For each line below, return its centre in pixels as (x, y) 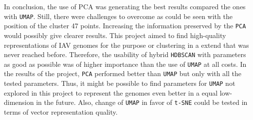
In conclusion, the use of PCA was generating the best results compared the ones (125, 6)
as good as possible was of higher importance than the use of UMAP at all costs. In (125, 64)
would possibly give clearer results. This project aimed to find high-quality (115, 35)
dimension (19, 102)
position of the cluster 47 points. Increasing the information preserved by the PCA (125, 26)
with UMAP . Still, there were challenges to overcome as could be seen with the (118, 16)
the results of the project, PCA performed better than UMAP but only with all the (123, 73)
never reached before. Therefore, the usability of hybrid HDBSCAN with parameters (125, 54)
